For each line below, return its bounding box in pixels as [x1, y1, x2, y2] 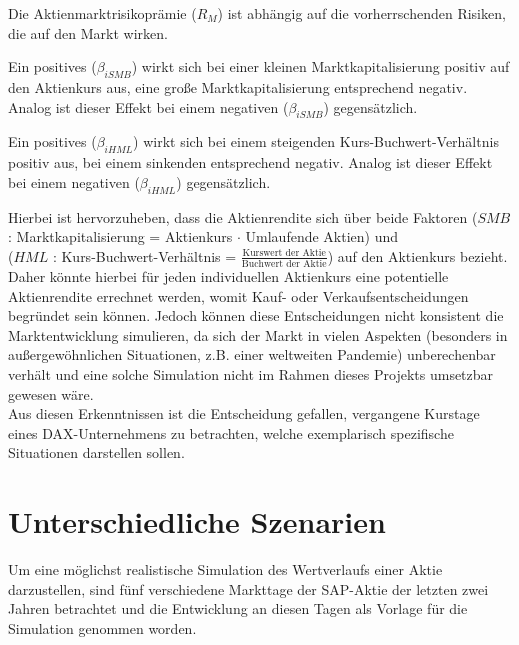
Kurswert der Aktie [242, 248, 326, 259]
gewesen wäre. [8, 383, 94, 404]
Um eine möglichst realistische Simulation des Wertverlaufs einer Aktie [8, 559, 443, 580]
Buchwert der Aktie [241, 259, 327, 270]
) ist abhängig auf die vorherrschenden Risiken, [217, 3, 506, 23]
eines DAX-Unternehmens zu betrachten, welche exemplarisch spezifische [8, 422, 454, 443]
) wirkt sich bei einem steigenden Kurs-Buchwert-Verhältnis [133, 131, 499, 152]
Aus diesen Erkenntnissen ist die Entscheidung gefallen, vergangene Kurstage [8, 403, 480, 424]
